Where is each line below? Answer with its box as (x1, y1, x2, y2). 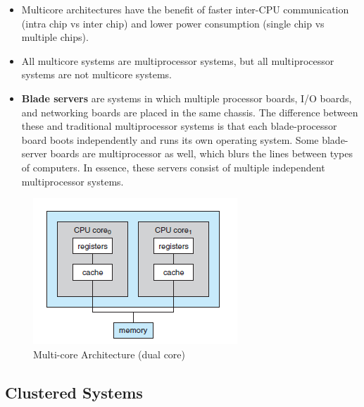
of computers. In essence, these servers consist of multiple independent (21, 159, 325, 174)
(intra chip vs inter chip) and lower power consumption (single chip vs (21, 16, 325, 30)
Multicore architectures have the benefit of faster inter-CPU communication (21, 2, 349, 16)
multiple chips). (21, 30, 89, 44)
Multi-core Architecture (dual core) (33, 346, 185, 361)
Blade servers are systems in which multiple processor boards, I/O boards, (21, 90, 352, 105)
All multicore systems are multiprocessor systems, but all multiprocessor (21, 53, 334, 68)
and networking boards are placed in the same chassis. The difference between (21, 104, 358, 119)
